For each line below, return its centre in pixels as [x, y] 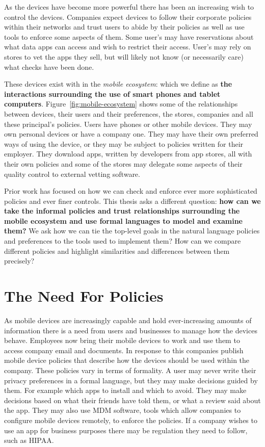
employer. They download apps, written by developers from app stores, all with [128, 154]
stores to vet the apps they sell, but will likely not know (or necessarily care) [124, 56]
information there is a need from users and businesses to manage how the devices [131, 330]
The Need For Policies [84, 296]
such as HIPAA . [29, 440]
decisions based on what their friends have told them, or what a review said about [132, 400]
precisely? [19, 261]
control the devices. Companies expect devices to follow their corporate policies [128, 17]
